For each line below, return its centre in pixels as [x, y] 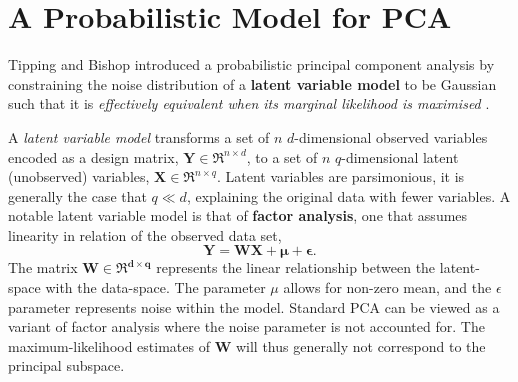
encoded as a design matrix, [93, 156]
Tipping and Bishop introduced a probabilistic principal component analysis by [251, 64]
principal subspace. [66, 365]
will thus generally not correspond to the [360, 345]
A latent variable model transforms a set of [139, 136]
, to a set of [282, 156]
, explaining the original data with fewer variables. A [348, 195]
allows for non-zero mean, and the [387, 287]
